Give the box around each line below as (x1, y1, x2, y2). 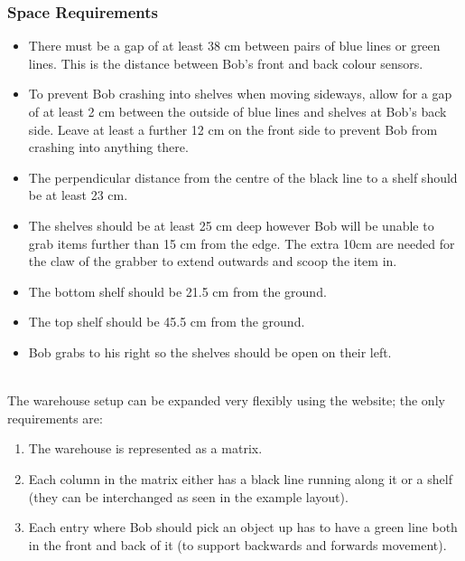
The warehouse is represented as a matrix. (28, 439, 263, 458)
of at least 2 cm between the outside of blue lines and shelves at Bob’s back (28, 102, 447, 120)
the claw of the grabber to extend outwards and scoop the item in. (28, 252, 397, 271)
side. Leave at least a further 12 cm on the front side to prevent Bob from (28, 119, 438, 138)
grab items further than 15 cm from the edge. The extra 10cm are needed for (28, 233, 455, 252)
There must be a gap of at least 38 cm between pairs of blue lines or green (28, 36, 441, 55)
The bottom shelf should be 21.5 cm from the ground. (28, 281, 327, 300)
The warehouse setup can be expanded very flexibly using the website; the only (7, 391, 445, 410)
